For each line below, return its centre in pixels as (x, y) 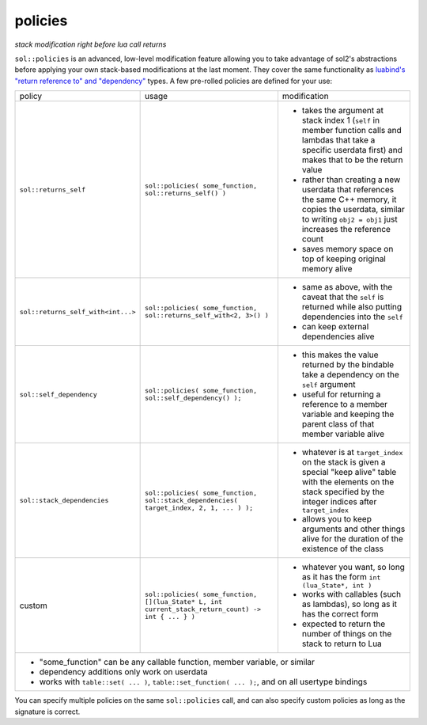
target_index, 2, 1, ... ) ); (199, 508)
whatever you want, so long (353, 567)
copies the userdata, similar (353, 210)
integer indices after (339, 502)
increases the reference (346, 230)
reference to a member (344, 404)
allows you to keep (336, 519)
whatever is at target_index (352, 453)
